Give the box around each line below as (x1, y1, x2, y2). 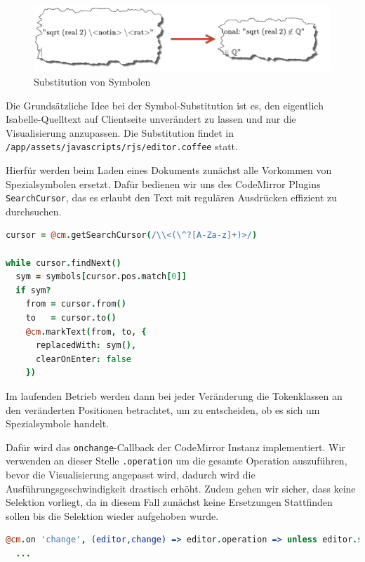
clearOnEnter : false (35, 354, 131, 364)
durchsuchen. (6, 203, 62, 218)
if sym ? (15, 285, 51, 295)
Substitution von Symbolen (34, 74, 151, 88)
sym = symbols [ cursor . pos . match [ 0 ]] (15, 272, 187, 282)
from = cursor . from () (25, 299, 126, 309)
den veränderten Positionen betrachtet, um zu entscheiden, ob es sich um (6, 402, 320, 417)
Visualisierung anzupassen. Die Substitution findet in (6, 125, 234, 140)
